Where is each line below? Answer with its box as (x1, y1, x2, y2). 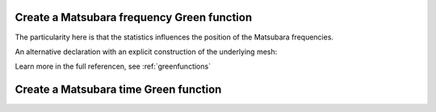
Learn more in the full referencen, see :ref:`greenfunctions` (15, 61, 212, 72)
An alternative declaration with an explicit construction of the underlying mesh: (15, 47, 278, 56)
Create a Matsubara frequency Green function (15, 10, 253, 24)
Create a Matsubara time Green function (15, 83, 222, 97)
